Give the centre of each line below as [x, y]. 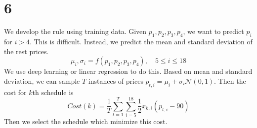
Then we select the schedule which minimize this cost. [86, 121]
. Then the [230, 80]
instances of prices [116, 80]
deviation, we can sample [42, 80]
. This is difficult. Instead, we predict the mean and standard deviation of [141, 41]
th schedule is [53, 92]
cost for [15, 92]
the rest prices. [26, 51]
